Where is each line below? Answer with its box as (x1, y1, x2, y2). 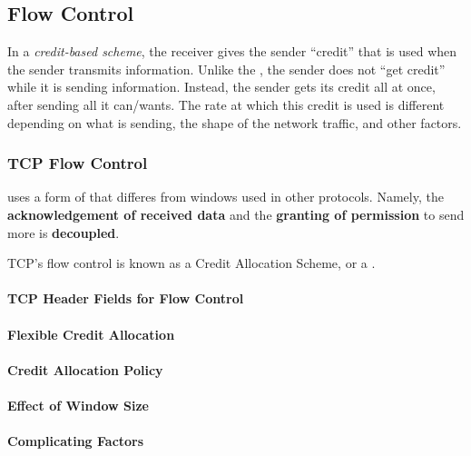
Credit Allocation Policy (7, 360, 163, 379)
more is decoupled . (7, 223, 120, 242)
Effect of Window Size (7, 395, 150, 414)
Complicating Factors (7, 431, 144, 451)
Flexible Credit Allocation (7, 324, 175, 343)
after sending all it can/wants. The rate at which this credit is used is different (7, 94, 445, 114)
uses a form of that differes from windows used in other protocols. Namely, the (7, 187, 444, 206)
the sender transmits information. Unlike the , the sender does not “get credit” (7, 59, 446, 78)
